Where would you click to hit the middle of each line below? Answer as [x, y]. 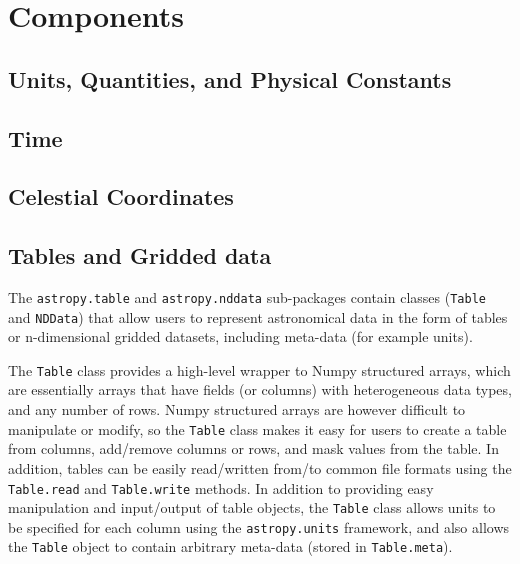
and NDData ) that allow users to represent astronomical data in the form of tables [258, 316]
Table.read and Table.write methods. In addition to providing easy [221, 487]
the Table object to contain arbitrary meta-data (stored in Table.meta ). [230, 546]
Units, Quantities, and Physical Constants [230, 78]
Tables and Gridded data [140, 255]
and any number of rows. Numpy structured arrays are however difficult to [237, 409]
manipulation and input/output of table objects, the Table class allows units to [252, 507]
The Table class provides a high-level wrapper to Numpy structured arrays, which [259, 369]
